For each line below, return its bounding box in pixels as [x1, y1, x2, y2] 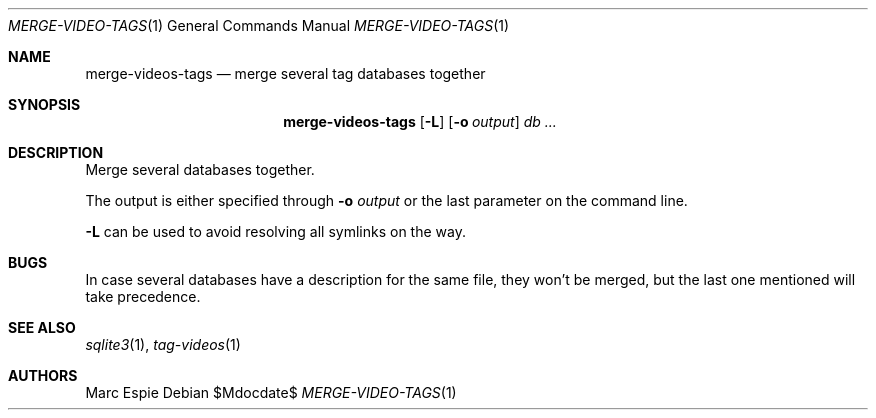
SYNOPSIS [8, 96, 81, 113]
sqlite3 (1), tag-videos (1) [85, 336, 241, 353]
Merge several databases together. [85, 161, 315, 178]
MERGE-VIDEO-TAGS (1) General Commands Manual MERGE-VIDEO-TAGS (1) [8, 17, 510, 34]
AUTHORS [8, 367, 78, 384]
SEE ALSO [8, 319, 76, 336]
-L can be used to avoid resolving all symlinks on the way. [85, 223, 466, 240]
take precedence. [85, 288, 201, 305]
